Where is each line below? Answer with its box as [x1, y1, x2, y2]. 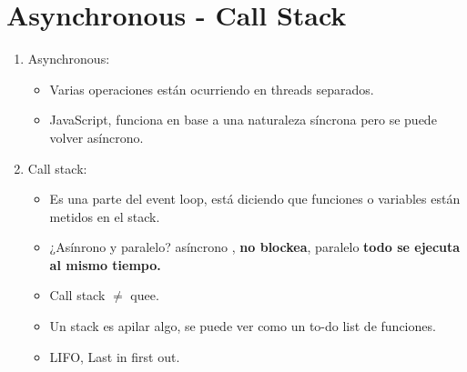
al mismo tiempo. [49, 255, 161, 274]
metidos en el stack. [49, 206, 160, 226]
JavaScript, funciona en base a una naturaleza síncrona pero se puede [49, 110, 437, 129]
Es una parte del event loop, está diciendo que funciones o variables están [49, 189, 461, 208]
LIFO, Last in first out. [49, 347, 180, 366]
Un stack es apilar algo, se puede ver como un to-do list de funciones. [49, 317, 436, 336]
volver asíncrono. [49, 127, 144, 146]
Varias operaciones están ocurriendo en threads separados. [49, 79, 374, 98]
